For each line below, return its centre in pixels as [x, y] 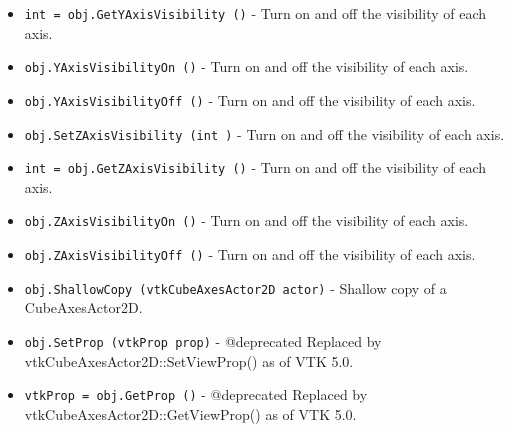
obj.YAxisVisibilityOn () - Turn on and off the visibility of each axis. [246, 66]
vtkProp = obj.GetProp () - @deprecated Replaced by [196, 394]
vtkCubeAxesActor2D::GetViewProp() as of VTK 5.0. [190, 413]
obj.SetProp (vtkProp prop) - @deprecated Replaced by [203, 341]
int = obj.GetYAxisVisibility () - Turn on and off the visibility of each [255, 13]
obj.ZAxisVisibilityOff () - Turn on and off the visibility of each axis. [250, 254]
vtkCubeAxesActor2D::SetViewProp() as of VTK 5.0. [189, 360]
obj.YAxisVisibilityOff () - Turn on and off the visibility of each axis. [250, 99]
